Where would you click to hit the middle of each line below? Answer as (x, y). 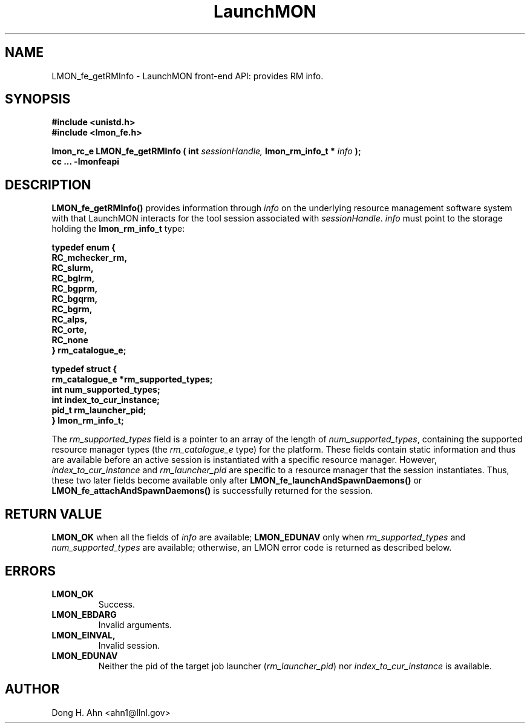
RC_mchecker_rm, (90, 258)
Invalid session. (129, 645)
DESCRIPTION (48, 185)
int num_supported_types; (106, 390)
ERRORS (31, 571)
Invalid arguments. (135, 625)
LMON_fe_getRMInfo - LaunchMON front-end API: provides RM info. (188, 76)
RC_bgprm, (75, 289)
